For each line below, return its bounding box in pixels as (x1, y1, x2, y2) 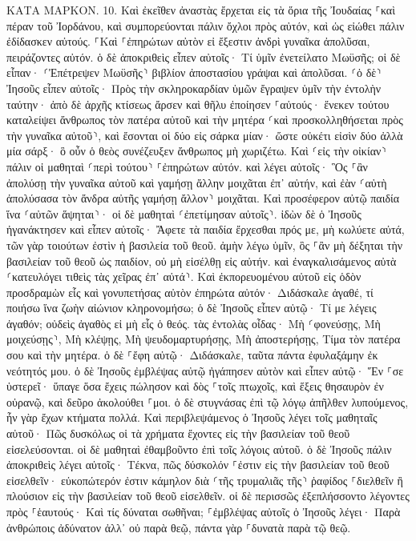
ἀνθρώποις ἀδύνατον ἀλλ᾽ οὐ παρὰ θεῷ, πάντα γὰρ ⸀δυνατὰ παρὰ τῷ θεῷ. (6, 519, 351, 535)
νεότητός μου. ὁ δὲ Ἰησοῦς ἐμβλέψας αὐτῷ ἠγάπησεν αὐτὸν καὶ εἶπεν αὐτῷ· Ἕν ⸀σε (6, 362, 404, 379)
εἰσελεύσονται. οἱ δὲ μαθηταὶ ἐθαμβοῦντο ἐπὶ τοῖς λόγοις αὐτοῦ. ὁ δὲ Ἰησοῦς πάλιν (6, 440, 392, 457)
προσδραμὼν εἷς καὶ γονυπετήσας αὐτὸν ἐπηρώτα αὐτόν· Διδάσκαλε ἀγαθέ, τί (6, 283, 374, 300)
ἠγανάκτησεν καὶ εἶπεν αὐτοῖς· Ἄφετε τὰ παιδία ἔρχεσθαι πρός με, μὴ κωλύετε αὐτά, (6, 221, 405, 238)
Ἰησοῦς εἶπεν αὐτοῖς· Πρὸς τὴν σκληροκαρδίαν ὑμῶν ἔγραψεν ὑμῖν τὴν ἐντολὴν (6, 79, 382, 96)
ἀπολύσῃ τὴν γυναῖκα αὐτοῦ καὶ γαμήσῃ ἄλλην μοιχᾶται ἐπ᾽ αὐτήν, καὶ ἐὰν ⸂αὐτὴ (6, 174, 387, 190)
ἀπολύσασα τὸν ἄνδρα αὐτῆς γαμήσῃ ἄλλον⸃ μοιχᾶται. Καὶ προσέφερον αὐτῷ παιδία (6, 190, 400, 206)
